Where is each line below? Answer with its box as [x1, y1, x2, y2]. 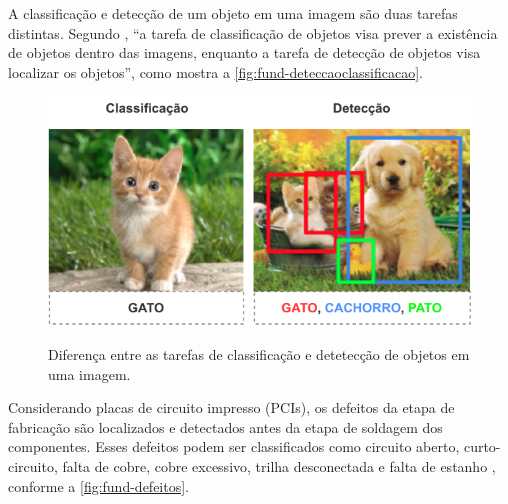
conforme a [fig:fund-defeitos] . [8, 475, 190, 496]
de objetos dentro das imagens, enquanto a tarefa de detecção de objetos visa [8, 42, 481, 63]
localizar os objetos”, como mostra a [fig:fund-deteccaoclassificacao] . [8, 61, 424, 82]
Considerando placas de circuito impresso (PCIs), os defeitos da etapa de [8, 397, 455, 418]
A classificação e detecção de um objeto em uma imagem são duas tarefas [8, 3, 458, 23]
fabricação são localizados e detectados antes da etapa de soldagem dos [8, 416, 443, 437]
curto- [463, 436, 501, 457]
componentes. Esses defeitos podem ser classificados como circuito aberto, [8, 436, 460, 457]
